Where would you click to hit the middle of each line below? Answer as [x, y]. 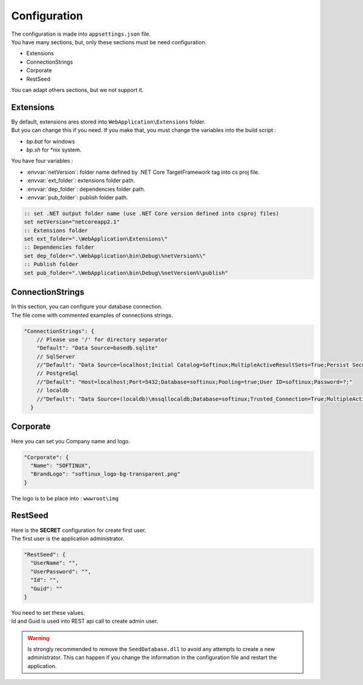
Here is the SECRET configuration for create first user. [79, 530]
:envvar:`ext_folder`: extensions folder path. [81, 180]
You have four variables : [42, 161]
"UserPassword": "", [61, 571]
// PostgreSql [57, 373]
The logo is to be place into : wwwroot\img [65, 498]
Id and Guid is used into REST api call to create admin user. [85, 621]
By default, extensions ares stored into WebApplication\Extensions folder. [108, 122]
